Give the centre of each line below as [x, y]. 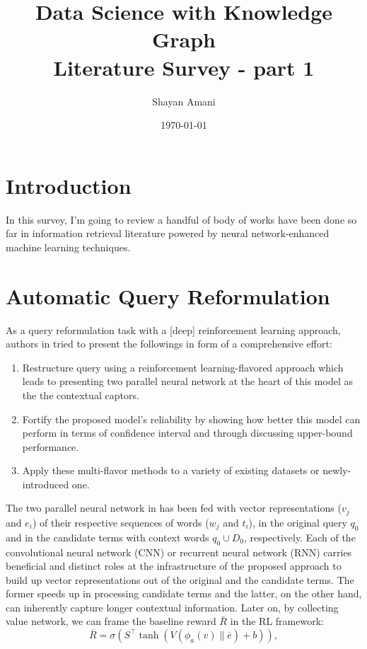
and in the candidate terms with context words [107, 537]
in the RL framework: [277, 621]
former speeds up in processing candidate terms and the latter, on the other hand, [184, 593]
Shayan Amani [184, 101]
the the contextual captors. [81, 395]
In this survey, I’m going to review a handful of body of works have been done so [181, 219]
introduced [46, 484]
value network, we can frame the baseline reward [111, 621]
